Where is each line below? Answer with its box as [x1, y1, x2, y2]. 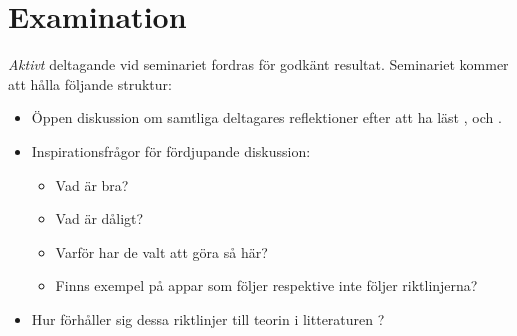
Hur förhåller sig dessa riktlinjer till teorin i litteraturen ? [31, 308, 385, 329]
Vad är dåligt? [55, 208, 144, 229]
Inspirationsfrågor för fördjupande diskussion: [31, 140, 311, 161]
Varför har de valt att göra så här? [55, 241, 268, 262]
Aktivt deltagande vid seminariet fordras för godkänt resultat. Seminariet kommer [8, 54, 509, 75]
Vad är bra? [55, 174, 129, 195]
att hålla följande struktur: [8, 73, 172, 94]
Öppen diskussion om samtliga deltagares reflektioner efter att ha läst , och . [31, 107, 502, 128]
